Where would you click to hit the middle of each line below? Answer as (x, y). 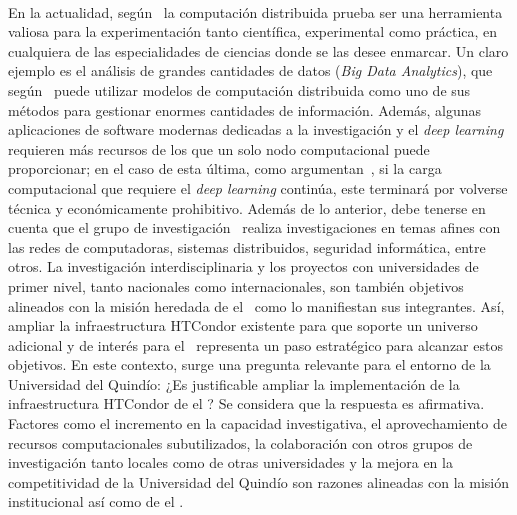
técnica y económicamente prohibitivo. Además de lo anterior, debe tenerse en (247, 207)
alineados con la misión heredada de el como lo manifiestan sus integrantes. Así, (256, 305)
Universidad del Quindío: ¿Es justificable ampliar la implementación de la (234, 383)
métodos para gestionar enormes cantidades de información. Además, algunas (245, 109)
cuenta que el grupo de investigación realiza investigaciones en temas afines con (254, 227)
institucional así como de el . (96, 501)
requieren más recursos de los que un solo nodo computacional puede (219, 148)
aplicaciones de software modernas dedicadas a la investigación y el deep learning (256, 129)
